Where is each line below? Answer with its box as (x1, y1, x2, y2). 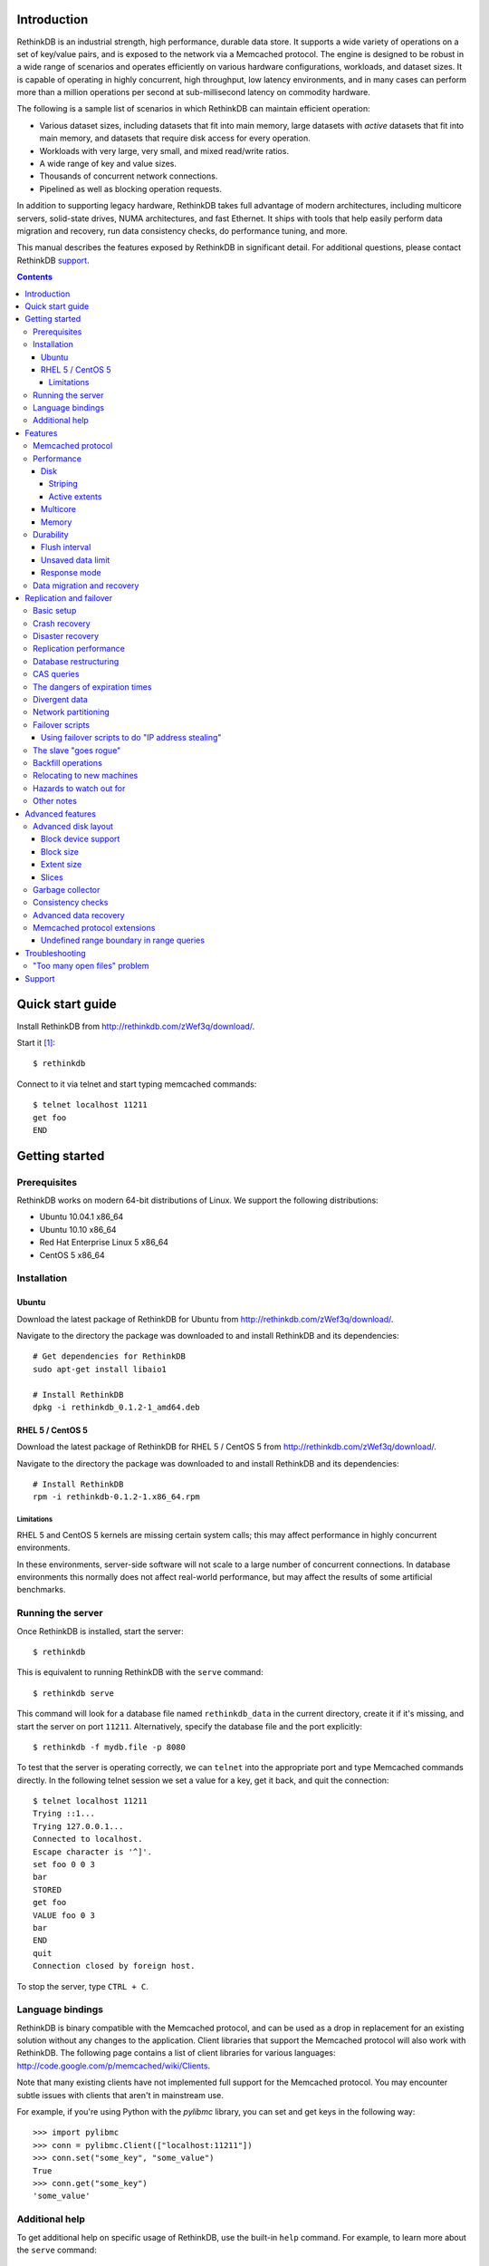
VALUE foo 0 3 (33, 1910, 95, 1921)
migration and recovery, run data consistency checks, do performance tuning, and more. (16, 225, 348, 236)
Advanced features (24, 808, 97, 819)
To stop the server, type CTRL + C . (16, 1980, 149, 1991)
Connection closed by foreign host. (33, 1961, 196, 1971)
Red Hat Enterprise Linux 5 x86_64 (39, 1237, 169, 1248)
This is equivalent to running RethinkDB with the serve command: (16, 1667, 264, 1678)
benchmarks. (16, 1584, 67, 1595)
